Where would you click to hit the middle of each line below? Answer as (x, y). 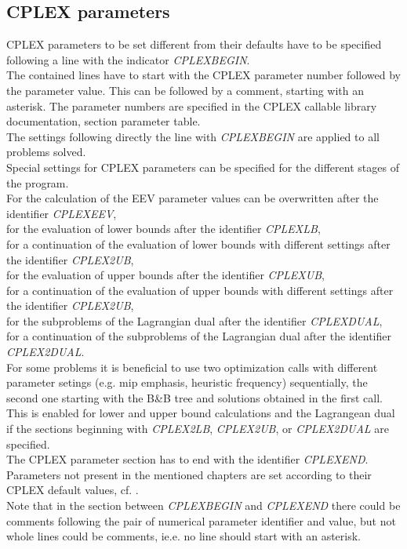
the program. (38, 182)
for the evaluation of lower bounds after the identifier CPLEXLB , (164, 229)
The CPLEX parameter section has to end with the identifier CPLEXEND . (187, 459)
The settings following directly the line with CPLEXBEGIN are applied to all (193, 136)
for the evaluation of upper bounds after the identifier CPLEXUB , (165, 275)
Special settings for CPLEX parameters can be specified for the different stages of (203, 167)
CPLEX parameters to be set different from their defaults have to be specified (194, 44)
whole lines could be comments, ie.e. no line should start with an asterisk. (184, 536)
